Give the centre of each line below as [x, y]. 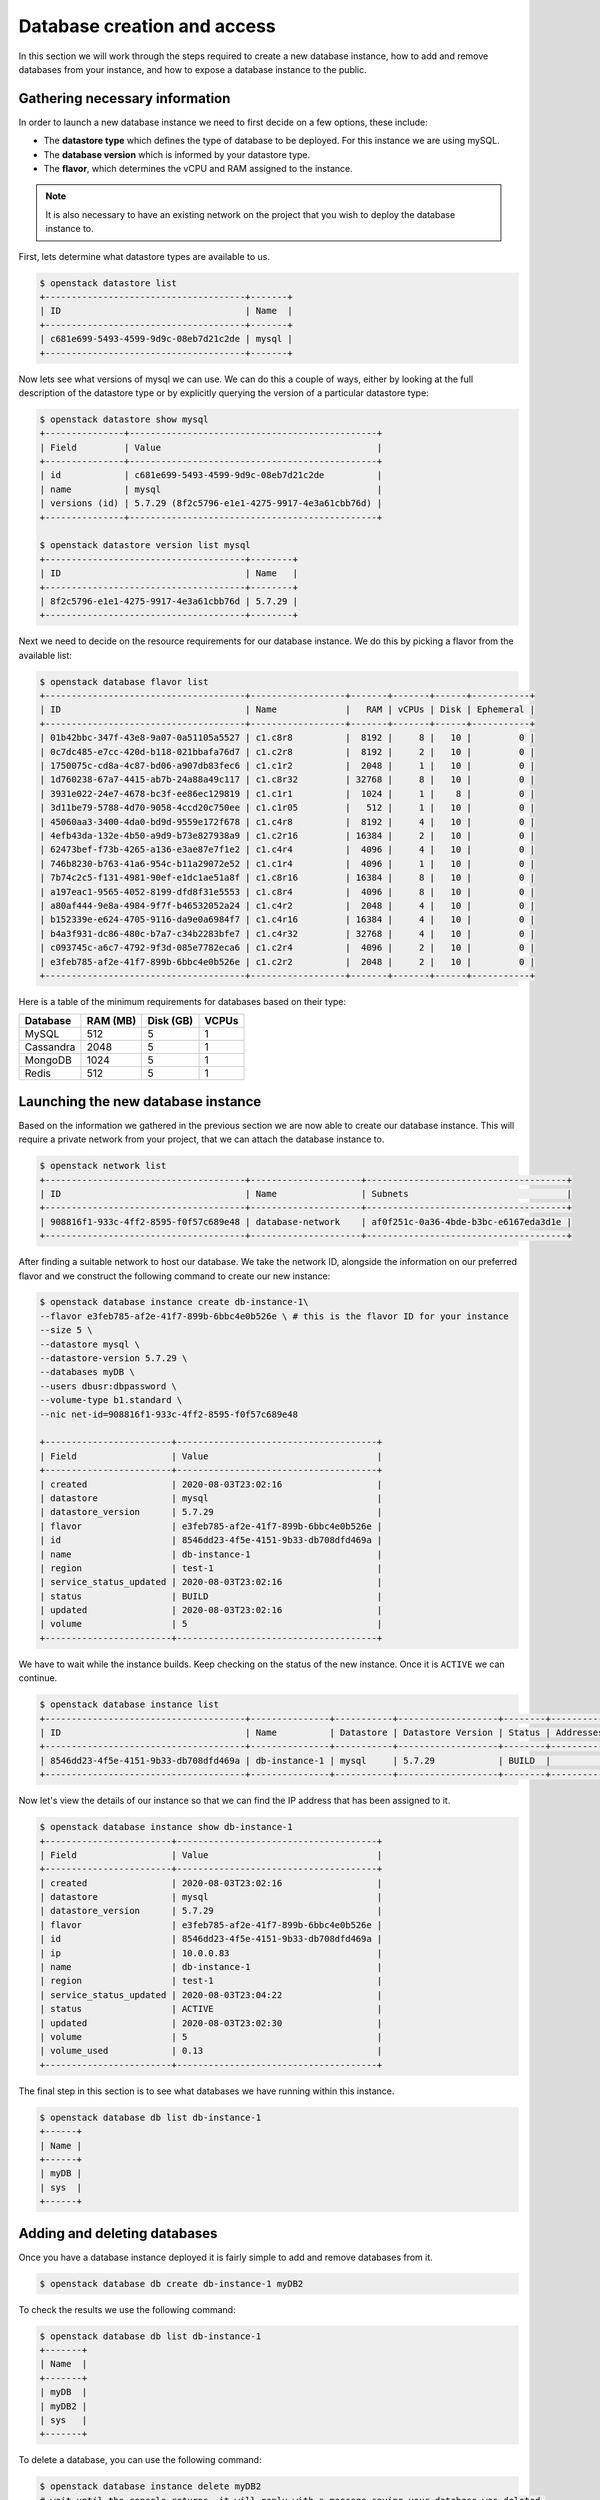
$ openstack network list [103, 1166]
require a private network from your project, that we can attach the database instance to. [201, 1139]
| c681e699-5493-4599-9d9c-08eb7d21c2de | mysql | [166, 339]
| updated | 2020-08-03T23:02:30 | [211, 2023]
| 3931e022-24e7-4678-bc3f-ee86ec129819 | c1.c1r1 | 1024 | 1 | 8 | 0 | [287, 793]
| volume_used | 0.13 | [211, 2051]
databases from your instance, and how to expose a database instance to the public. [192, 69]
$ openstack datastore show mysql [124, 419]
